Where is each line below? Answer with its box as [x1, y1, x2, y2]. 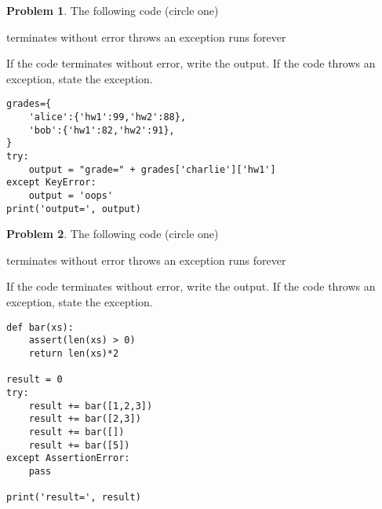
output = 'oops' [28, 189, 114, 201]
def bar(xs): [6, 321, 74, 333]
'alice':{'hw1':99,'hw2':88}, [28, 112, 187, 123]
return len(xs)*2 [28, 347, 119, 359]
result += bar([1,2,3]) [28, 400, 153, 412]
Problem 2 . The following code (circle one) [6, 225, 219, 242]
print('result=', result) [6, 492, 141, 504]
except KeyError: [6, 177, 96, 189]
